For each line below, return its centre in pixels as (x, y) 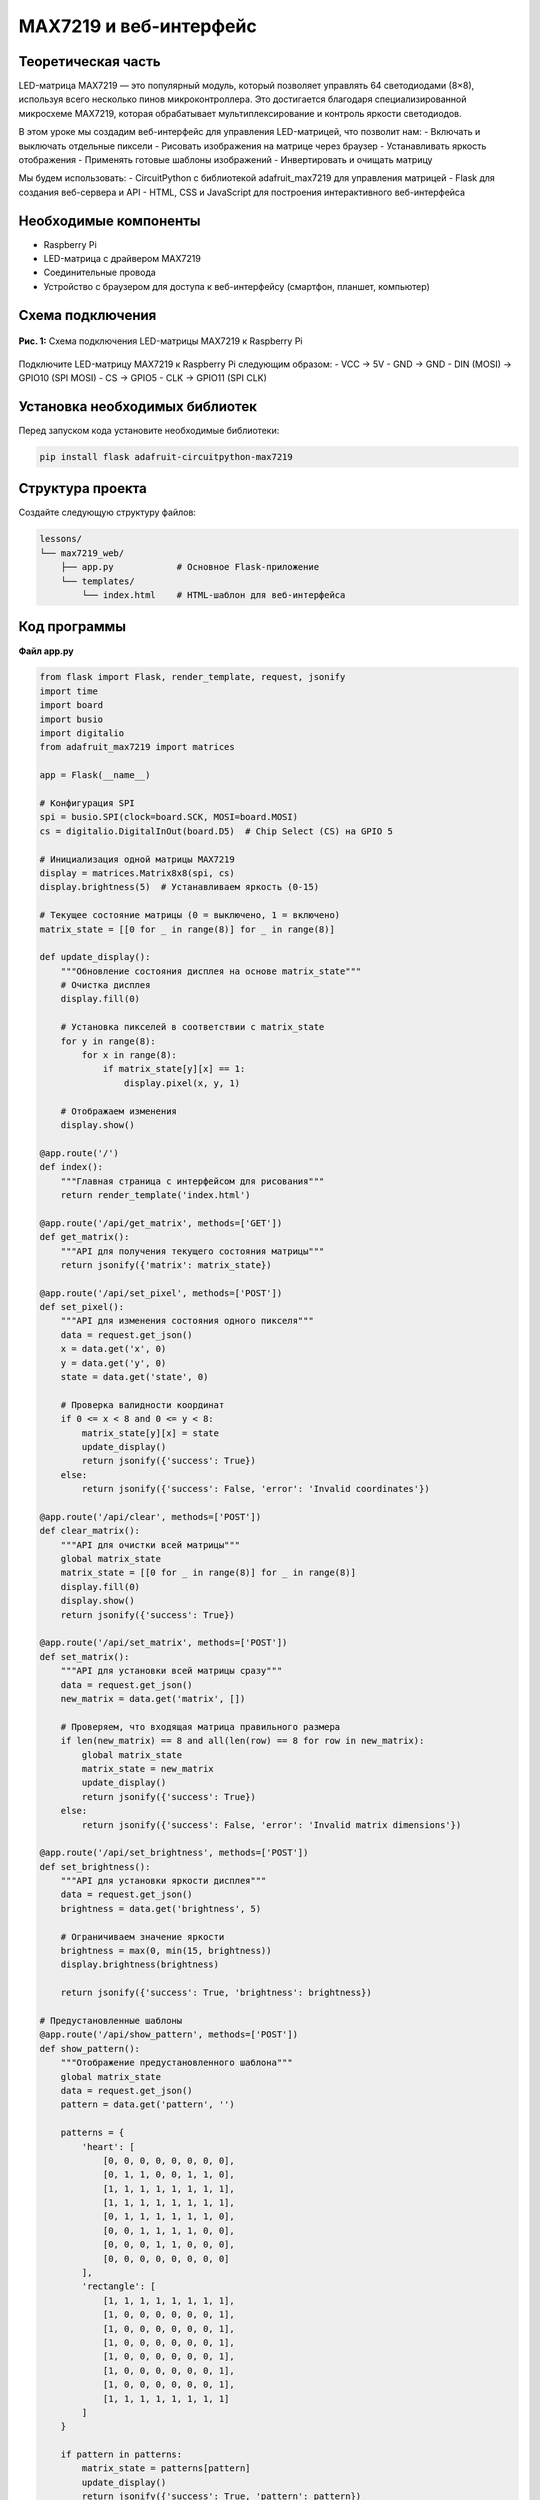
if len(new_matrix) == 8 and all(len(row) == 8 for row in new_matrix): (242, 1741)
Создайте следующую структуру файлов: (107, 512)
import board (71, 705)
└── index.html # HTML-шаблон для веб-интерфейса (213, 595)
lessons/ (61, 539)
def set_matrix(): (84, 1656)
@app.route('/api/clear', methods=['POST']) (150, 1516)
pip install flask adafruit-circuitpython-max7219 (166, 456)
